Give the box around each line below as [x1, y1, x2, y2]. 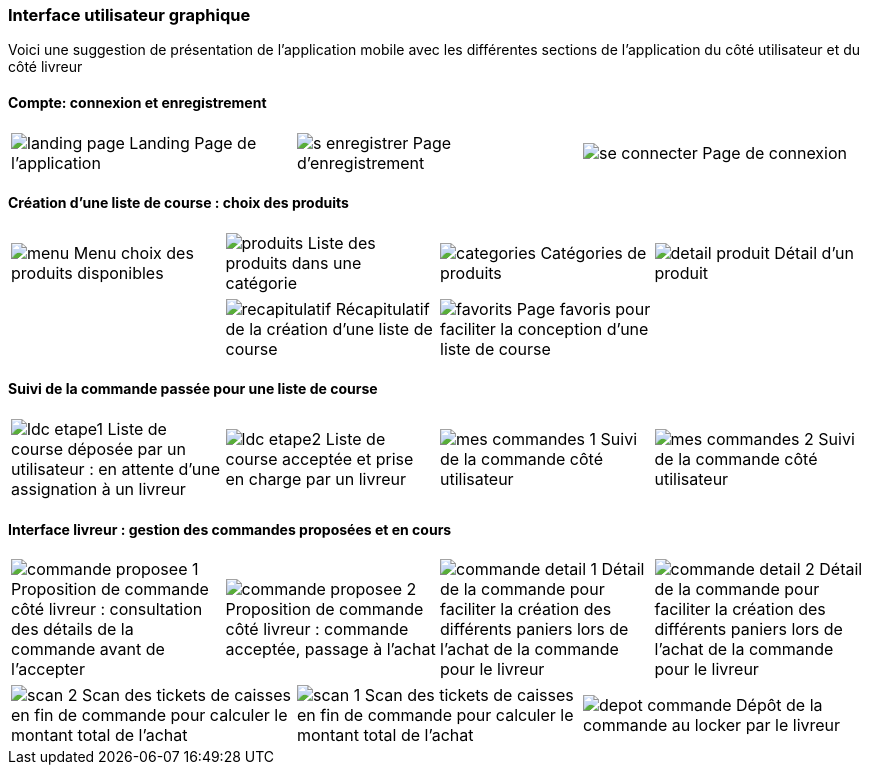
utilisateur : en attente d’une [11, 459, 221, 480]
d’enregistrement [296, 152, 425, 173]
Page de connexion [702, 142, 848, 163]
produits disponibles [11, 262, 164, 283]
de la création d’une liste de [225, 318, 433, 339]
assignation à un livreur [11, 479, 186, 500]
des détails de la [11, 619, 134, 640]
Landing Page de [129, 132, 257, 153]
